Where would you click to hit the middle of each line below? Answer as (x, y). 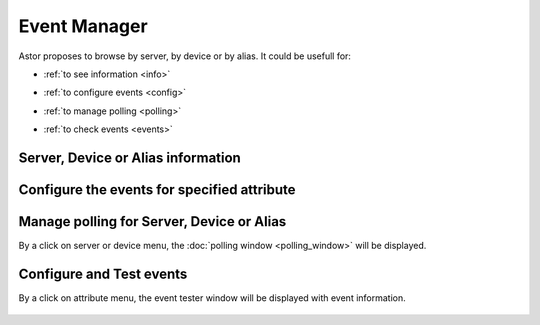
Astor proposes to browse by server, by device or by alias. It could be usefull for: (185, 56)
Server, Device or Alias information (130, 157)
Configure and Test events (103, 273)
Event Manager (83, 26)
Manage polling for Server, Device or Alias (152, 221)
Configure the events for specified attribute (157, 189)
